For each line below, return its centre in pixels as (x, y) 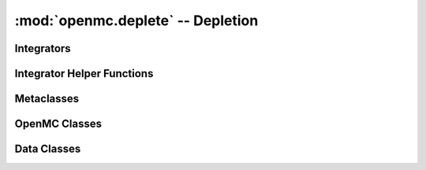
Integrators (43, 48)
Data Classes (48, 149)
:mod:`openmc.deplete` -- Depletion (136, 20)
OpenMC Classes (58, 124)
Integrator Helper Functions (84, 74)
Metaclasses (47, 99)
